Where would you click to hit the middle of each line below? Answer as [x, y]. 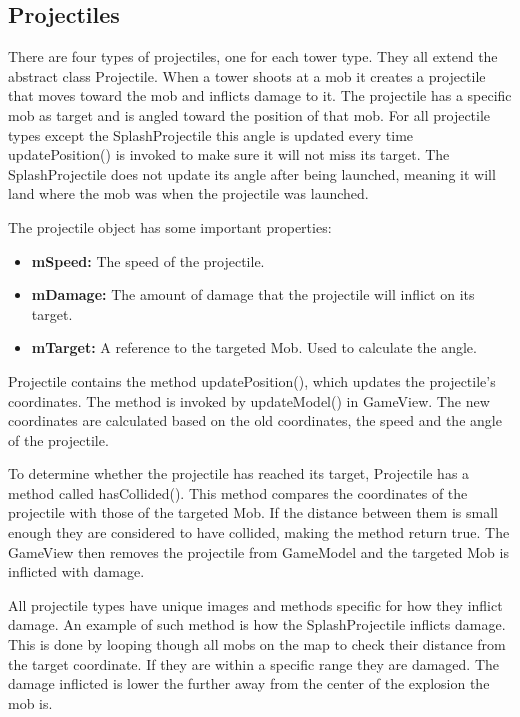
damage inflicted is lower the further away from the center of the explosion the [249, 683]
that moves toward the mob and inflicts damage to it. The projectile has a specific [260, 95]
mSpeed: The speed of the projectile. [148, 260]
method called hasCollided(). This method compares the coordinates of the [238, 492]
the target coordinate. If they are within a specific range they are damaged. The [254, 663]
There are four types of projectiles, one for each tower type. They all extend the [253, 56]
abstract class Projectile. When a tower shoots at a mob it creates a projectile [247, 75]
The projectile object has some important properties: [170, 226]
